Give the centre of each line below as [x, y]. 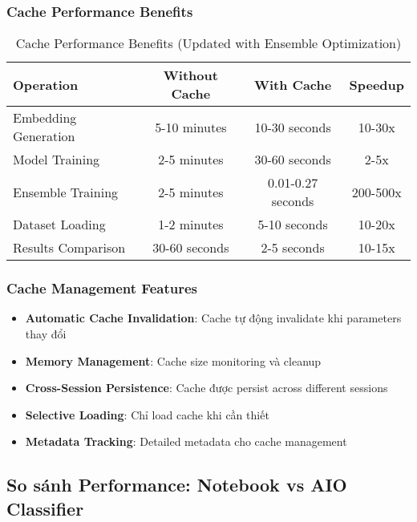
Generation [44, 136]
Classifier [45, 508]
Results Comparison [69, 248]
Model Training [57, 160]
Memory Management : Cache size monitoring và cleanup [173, 360]
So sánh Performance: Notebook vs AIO [177, 485]
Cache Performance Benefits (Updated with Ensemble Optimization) [208, 43]
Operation [46, 84]
